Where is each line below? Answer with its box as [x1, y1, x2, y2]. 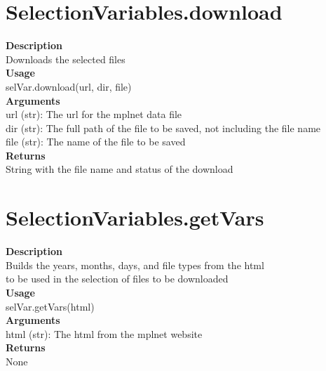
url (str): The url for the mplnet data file [6, 107, 182, 122]
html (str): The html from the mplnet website [6, 326, 203, 341]
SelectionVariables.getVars [6, 203, 264, 232]
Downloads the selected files [6, 51, 125, 66]
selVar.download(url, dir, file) [6, 79, 132, 93]
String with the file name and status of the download [6, 162, 233, 176]
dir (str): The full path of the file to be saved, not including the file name [6, 120, 321, 135]
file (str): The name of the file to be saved [6, 134, 186, 149]
